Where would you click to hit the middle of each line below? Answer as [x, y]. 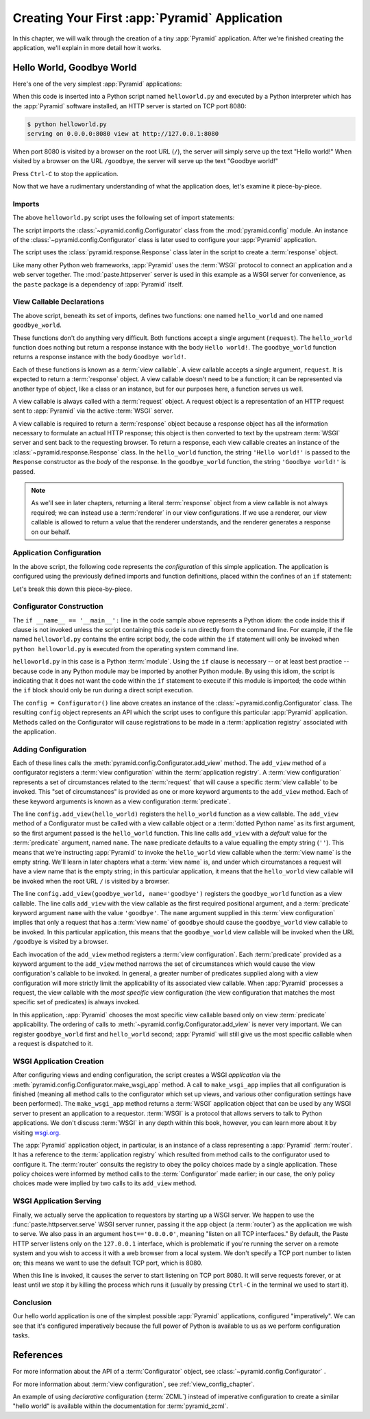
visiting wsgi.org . [37, 1132]
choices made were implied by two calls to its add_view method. [104, 1183]
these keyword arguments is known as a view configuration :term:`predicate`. [122, 801]
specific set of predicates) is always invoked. [76, 1002]
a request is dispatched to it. [53, 1044]
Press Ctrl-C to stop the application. [66, 173]
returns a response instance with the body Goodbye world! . [99, 357]
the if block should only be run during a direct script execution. [103, 690]
